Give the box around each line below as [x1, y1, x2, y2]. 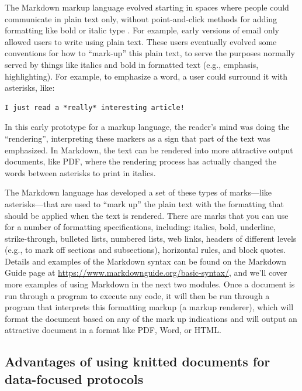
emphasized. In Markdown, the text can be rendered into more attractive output [5, 143, 293, 156]
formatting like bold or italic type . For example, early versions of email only [5, 24, 279, 36]
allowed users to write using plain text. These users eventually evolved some [5, 35, 277, 47]
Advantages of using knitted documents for [5, 352, 270, 371]
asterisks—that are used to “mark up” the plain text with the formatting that [5, 197, 284, 210]
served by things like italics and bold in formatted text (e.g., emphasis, [5, 58, 259, 70]
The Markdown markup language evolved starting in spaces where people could [5, 1, 289, 13]
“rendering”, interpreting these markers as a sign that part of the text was [5, 132, 270, 144]
